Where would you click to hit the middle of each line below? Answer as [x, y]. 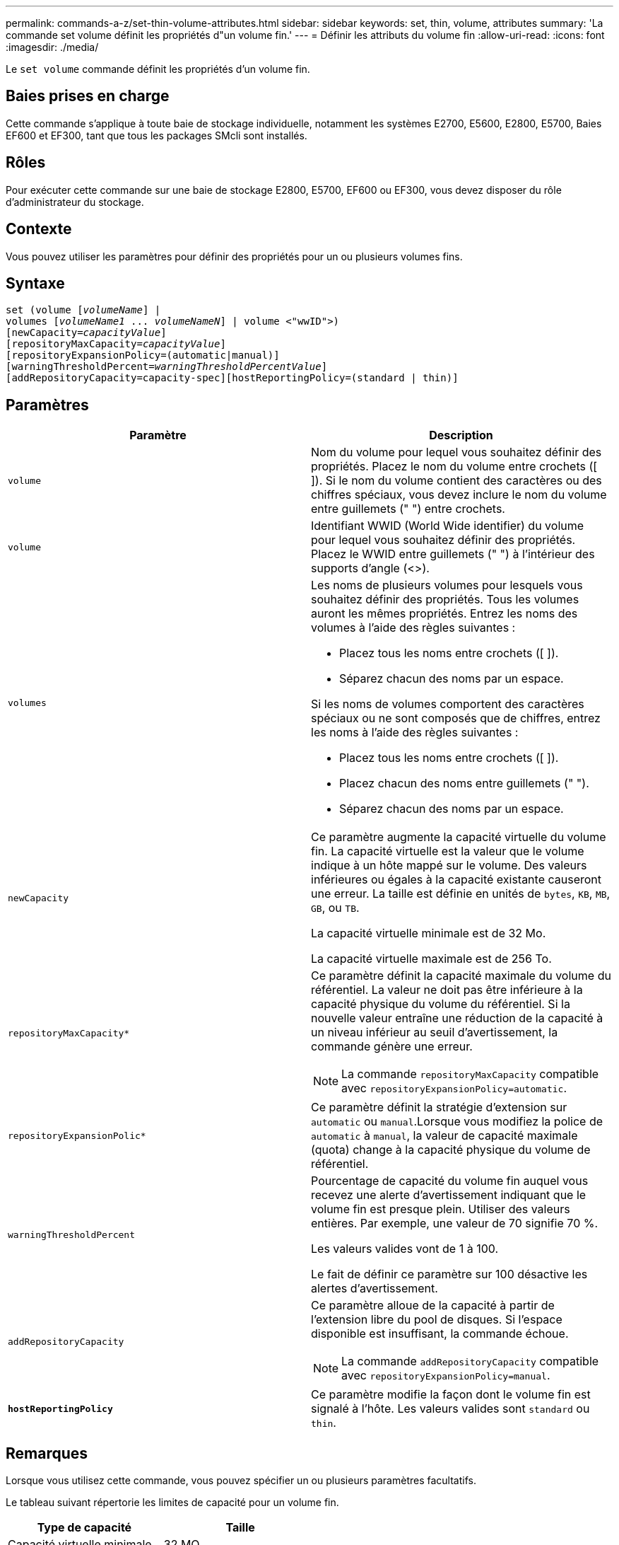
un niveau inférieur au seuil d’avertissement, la [435, 1032]
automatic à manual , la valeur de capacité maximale [444, 1136]
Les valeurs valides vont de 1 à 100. [405, 1249]
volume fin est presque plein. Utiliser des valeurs [441, 1209]
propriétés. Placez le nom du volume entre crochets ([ [454, 467]
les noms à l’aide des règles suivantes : [415, 733]
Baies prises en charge [88, 96]
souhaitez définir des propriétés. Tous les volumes [445, 600]
